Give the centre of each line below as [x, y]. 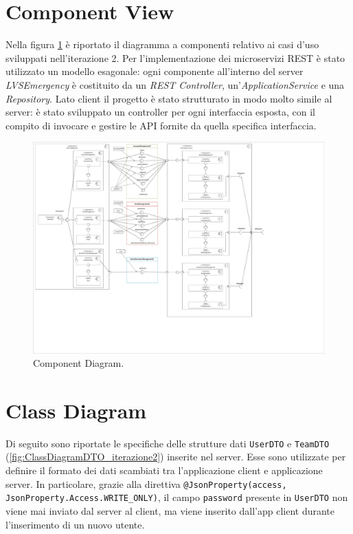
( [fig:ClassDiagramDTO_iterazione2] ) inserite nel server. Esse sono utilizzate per [176, 457]
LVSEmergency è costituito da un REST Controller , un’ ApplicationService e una [175, 84]
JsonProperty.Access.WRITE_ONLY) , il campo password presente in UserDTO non [177, 497]
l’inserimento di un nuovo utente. [75, 524]
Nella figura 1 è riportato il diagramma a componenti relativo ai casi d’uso [162, 44]
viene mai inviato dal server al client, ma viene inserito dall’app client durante [170, 510]
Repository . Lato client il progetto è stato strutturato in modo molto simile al [169, 98]
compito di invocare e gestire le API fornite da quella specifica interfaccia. [161, 125]
